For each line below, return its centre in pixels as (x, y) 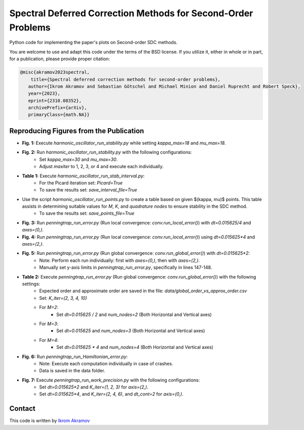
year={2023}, (44, 93)
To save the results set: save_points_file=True (87, 213)
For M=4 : (49, 340)
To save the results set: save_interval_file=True (88, 190)
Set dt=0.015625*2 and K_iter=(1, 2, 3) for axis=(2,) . (94, 387)
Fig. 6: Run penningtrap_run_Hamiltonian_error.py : (75, 357)
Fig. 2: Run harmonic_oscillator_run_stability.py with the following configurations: (107, 152)
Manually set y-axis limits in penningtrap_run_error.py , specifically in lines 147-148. (126, 267)
